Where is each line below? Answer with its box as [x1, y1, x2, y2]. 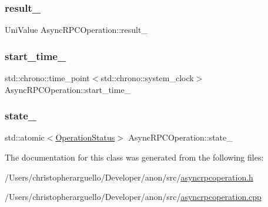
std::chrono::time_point [5, 72, 90, 84]
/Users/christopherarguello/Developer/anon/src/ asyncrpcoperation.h [5, 171, 253, 183]
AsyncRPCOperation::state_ [128, 131, 233, 143]
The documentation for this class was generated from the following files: [5, 151, 264, 163]
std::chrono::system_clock [101, 72, 194, 84]
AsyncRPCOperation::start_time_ [5, 83, 131, 95]
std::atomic [5, 131, 45, 143]
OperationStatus [55, 131, 115, 143]
